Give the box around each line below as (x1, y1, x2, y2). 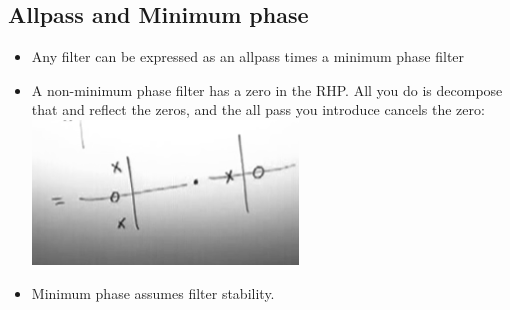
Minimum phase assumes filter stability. (31, 282, 275, 303)
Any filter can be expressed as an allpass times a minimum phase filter (31, 46, 465, 67)
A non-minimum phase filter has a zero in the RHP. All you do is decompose (31, 79, 503, 100)
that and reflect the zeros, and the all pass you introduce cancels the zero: (31, 99, 485, 120)
